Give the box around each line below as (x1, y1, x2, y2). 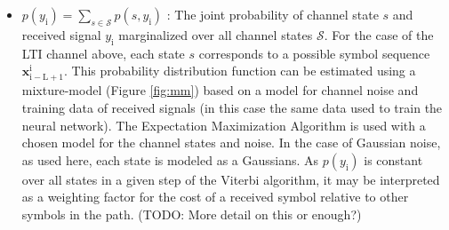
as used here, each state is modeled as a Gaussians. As (21, 150, 319, 169)
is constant (364, 150, 423, 169)
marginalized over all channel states (118, 25, 313, 44)
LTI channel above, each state (21, 44, 185, 62)
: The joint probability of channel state (166, 5, 379, 23)
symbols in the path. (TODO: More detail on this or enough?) (21, 204, 362, 223)
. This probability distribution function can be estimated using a (63, 61, 416, 80)
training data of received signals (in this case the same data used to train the (21, 98, 443, 116)
